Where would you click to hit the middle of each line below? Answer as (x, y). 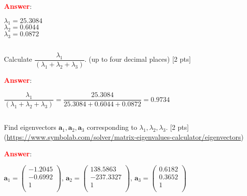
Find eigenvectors (30, 127)
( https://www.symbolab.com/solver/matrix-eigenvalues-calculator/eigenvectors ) (124, 137)
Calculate (18, 59)
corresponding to (112, 127)
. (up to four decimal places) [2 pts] (138, 59)
